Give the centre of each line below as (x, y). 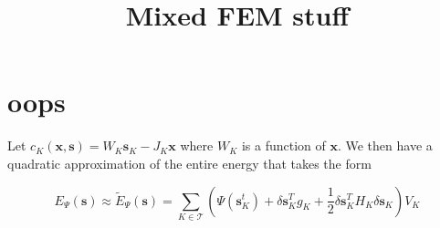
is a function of (283, 145)
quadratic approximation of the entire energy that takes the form (189, 163)
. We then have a (385, 145)
